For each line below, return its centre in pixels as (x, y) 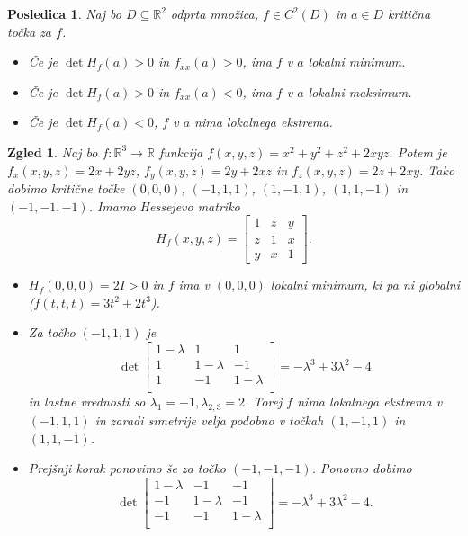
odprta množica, (215, 13)
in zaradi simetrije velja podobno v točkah (209, 420)
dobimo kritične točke (66, 188)
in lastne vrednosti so (87, 402)
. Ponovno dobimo (362, 468)
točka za (30, 31)
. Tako (437, 170)
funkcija (181, 152)
